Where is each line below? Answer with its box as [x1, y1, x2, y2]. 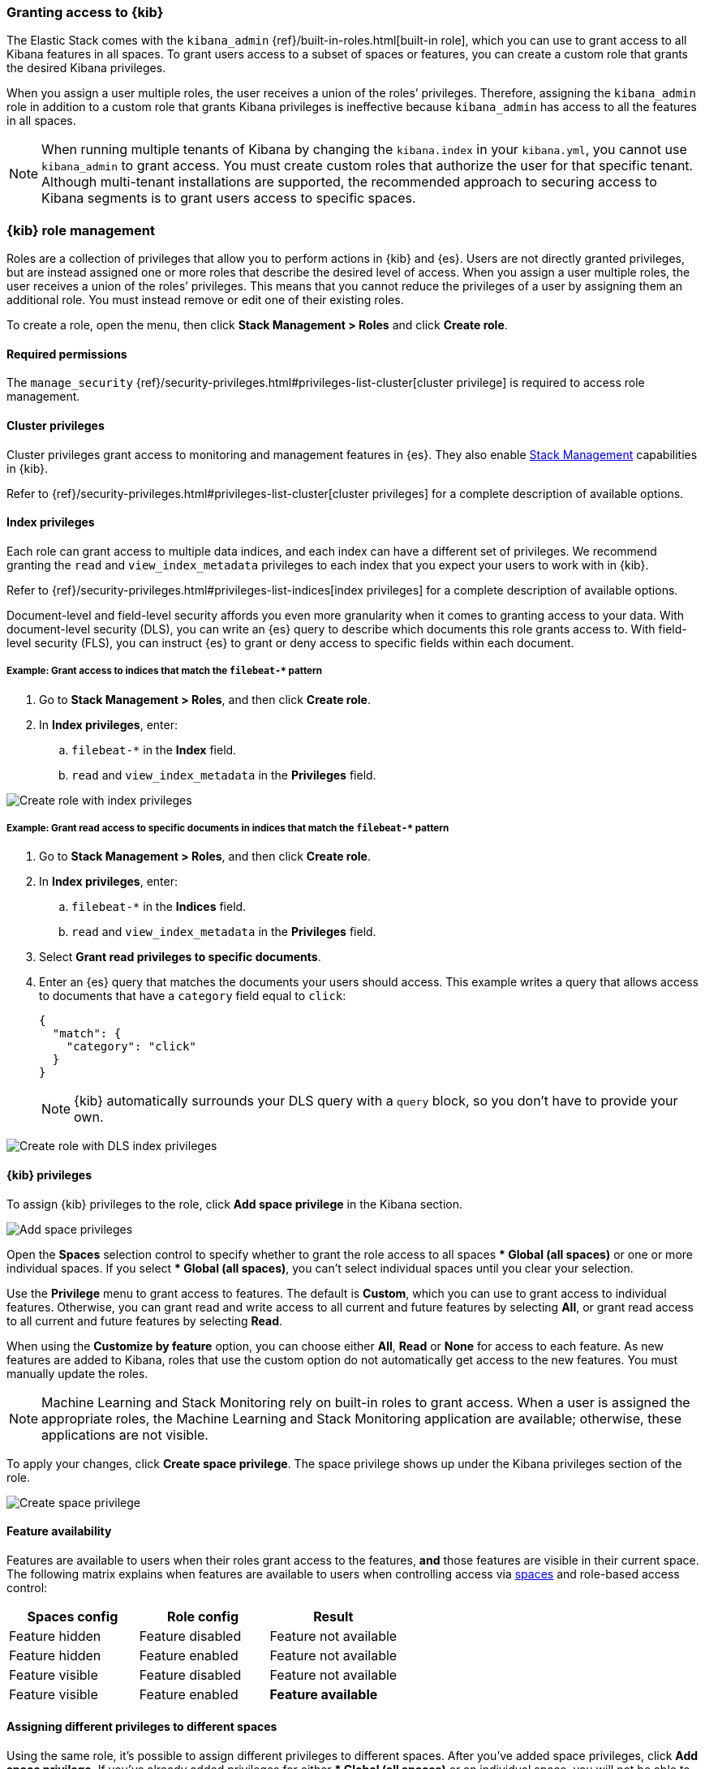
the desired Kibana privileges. [6, 61, 166, 75]
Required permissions [6, 346, 127, 361]
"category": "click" [66, 1040, 196, 1054]
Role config [167, 1608, 239, 1625]
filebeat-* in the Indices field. [71, 900, 247, 914]
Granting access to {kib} [6, 4, 164, 20]
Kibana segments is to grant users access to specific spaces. [41, 190, 416, 207]
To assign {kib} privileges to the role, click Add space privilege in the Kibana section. [6, 1196, 462, 1211]
